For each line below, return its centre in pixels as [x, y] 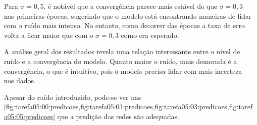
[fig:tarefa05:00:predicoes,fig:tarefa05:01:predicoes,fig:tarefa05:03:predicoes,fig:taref [128, 107]
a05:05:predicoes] [30, 116]
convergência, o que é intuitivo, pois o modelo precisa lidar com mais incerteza [123, 71]
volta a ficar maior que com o [49, 35]
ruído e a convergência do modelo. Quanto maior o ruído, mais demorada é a [121, 61]
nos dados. [20, 80]
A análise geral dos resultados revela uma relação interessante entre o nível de [122, 51]
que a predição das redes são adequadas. [118, 116]
